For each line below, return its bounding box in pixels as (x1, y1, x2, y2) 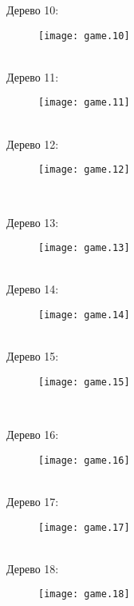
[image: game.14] (38, 309, 130, 321)
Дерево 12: (6, 135, 59, 152)
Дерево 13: (6, 213, 59, 230)
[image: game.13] (38, 242, 130, 254)
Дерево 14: (6, 281, 59, 297)
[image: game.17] (38, 521, 130, 533)
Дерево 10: (6, 2, 59, 18)
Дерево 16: (6, 426, 59, 443)
